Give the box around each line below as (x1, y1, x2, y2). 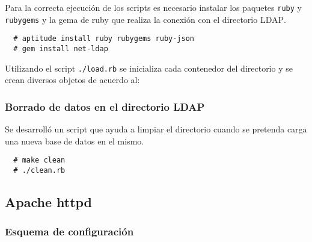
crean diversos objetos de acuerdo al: (5, 73, 140, 86)
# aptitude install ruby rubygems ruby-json (13, 34, 194, 43)
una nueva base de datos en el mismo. (5, 134, 144, 147)
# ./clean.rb (13, 166, 66, 175)
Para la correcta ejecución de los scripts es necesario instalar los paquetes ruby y (5, 1, 302, 13)
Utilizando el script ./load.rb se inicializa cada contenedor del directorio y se (5, 61, 293, 74)
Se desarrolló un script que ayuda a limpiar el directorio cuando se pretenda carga (5, 123, 307, 135)
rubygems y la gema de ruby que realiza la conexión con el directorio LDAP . (5, 13, 286, 25)
